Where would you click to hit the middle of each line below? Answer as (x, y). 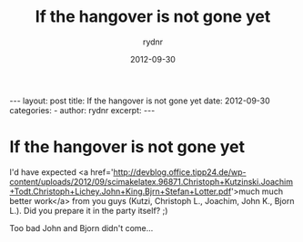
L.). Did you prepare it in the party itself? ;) (89, 210)
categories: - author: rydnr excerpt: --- (82, 110)
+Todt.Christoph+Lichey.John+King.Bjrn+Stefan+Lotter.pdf (121, 191)
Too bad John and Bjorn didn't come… (81, 227)
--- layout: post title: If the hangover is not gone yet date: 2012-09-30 (140, 101)
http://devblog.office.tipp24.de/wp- (180, 172)
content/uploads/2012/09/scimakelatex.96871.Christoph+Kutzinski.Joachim (151, 181)
